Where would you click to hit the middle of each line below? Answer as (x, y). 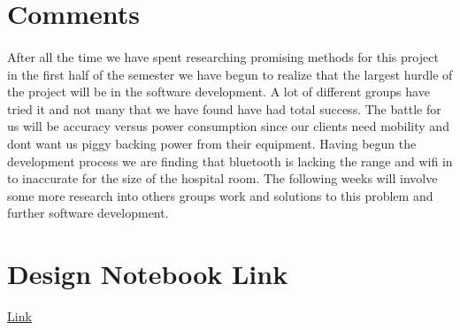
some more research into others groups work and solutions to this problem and (220, 195)
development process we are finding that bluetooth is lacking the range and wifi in (230, 161)
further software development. (88, 213)
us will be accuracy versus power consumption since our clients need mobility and (228, 126)
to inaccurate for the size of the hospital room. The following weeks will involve (222, 178)
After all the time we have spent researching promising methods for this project (223, 56)
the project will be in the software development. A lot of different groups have (218, 92)
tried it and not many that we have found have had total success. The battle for (224, 108)
